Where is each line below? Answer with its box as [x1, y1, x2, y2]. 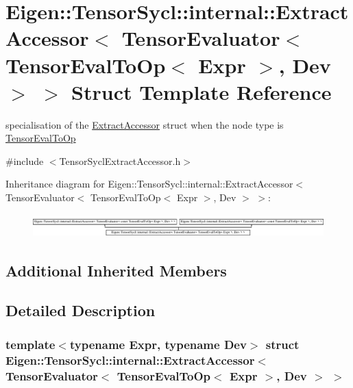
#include [5, 153, 44, 168]
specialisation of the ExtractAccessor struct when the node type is [5, 117, 284, 131]
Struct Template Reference [71, 77, 332, 105]
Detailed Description [5, 300, 156, 321]
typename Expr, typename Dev [69, 335, 247, 352]
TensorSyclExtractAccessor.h [59, 153, 181, 168]
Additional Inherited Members [5, 259, 227, 281]
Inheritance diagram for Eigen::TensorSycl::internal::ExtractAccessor [5, 177, 293, 191]
